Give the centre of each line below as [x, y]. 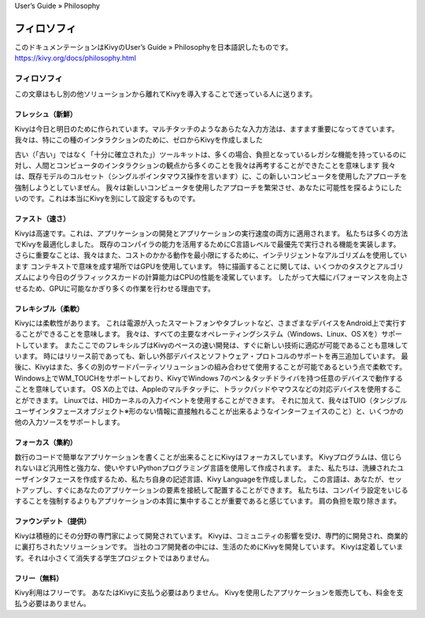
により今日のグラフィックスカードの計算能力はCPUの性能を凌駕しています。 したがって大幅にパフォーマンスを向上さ [218, 277]
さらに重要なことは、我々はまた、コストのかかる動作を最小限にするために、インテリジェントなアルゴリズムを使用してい [211, 255]
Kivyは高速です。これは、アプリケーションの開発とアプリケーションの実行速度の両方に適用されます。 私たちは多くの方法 [211, 233]
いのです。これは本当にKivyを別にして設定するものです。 [107, 199]
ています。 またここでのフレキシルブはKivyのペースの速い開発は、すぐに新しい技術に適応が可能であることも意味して [218, 345]
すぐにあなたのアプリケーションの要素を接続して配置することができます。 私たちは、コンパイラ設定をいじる [232, 490]
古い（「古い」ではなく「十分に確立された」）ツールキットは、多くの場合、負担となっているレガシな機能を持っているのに [211, 154]
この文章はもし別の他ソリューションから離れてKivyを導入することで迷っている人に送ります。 [166, 94]
